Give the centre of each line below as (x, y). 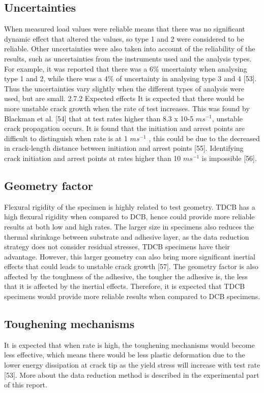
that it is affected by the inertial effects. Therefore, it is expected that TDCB (125, 286)
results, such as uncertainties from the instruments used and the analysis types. (128, 58)
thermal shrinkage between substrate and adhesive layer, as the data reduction (127, 236)
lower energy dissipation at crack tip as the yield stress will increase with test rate (132, 365)
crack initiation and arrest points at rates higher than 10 (93, 158)
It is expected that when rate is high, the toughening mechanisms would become (129, 345)
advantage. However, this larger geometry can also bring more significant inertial (130, 256)
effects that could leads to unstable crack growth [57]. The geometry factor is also (131, 266)
